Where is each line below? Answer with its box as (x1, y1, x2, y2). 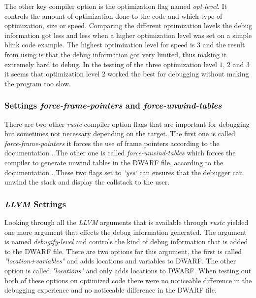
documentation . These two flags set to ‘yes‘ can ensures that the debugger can (4, 167, 243, 177)
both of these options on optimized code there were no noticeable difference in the (4, 275, 252, 285)
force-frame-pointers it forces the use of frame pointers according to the (4, 138, 220, 148)
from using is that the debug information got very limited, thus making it (4, 49, 227, 59)
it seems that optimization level (4, 69, 100, 79)
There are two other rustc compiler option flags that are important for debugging (4, 118, 250, 129)
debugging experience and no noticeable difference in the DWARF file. (4, 285, 217, 295)
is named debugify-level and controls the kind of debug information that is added (4, 236, 248, 247)
